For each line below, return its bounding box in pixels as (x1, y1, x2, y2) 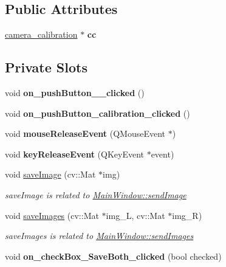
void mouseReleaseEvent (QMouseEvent (5, 127, 166, 140)
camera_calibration (5, 28, 78, 41)
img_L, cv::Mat (106, 209, 165, 221)
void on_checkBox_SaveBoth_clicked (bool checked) (5, 249, 222, 262)
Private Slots (5, 58, 87, 77)
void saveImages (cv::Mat (5, 209, 99, 221)
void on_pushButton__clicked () (5, 86, 145, 99)
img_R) (172, 209, 202, 221)
